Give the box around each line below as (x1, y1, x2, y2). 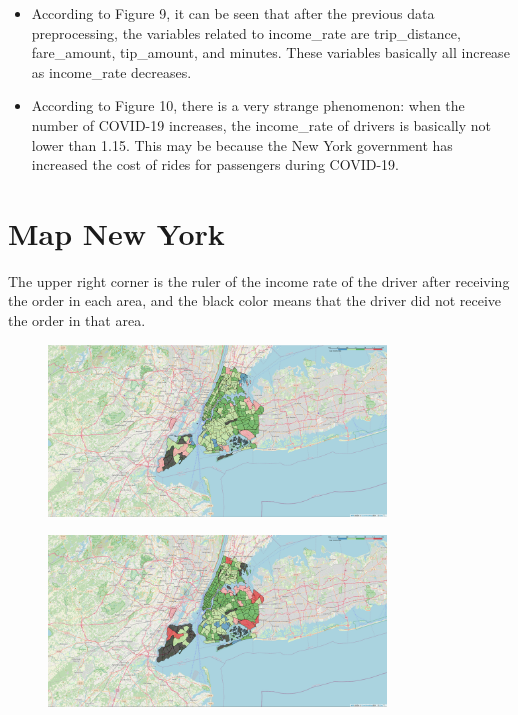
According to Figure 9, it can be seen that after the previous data (31, 3, 435, 23)
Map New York (8, 212, 225, 253)
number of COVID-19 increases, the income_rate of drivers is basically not (31, 114, 492, 135)
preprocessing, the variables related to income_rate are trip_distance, (31, 22, 461, 43)
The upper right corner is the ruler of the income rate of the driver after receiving (8, 270, 510, 291)
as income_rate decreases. (31, 61, 192, 82)
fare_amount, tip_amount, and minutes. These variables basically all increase (31, 42, 510, 63)
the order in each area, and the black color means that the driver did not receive (8, 290, 502, 311)
